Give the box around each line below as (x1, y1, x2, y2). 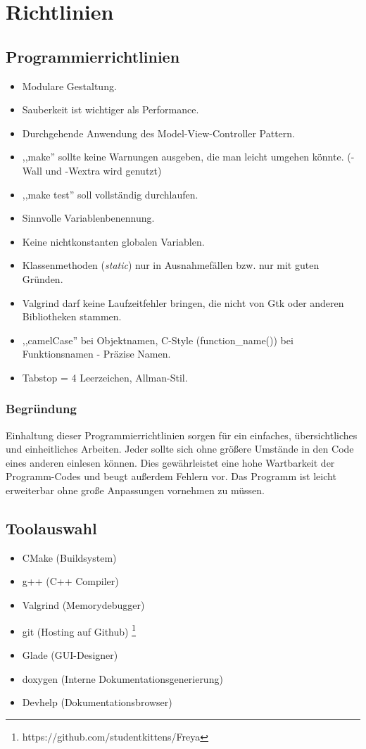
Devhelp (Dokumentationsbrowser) (22, 695, 172, 710)
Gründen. (22, 271, 63, 286)
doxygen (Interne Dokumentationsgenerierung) (22, 671, 223, 686)
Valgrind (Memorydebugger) (22, 598, 145, 612)
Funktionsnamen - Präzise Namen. (22, 346, 171, 361)
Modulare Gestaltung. (22, 78, 117, 93)
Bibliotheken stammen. (22, 309, 122, 324)
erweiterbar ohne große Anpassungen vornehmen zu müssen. (6, 483, 265, 498)
